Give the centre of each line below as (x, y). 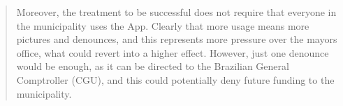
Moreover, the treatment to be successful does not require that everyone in (176, 12)
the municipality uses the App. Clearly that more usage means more (163, 25)
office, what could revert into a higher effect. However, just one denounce (173, 52)
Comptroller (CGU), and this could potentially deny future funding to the (175, 79)
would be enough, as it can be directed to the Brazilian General (153, 66)
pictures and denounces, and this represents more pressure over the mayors (177, 39)
